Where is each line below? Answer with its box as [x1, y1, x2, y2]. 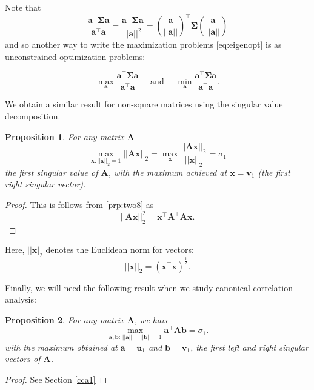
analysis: [5, 293, 36, 306]
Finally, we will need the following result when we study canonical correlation [5, 281, 293, 294]
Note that [5, 1, 41, 13]
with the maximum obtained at [5, 340, 118, 353]
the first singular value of [5, 166, 98, 178]
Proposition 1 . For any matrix [5, 130, 124, 143]
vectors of [5, 352, 41, 365]
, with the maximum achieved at [108, 166, 227, 178]
